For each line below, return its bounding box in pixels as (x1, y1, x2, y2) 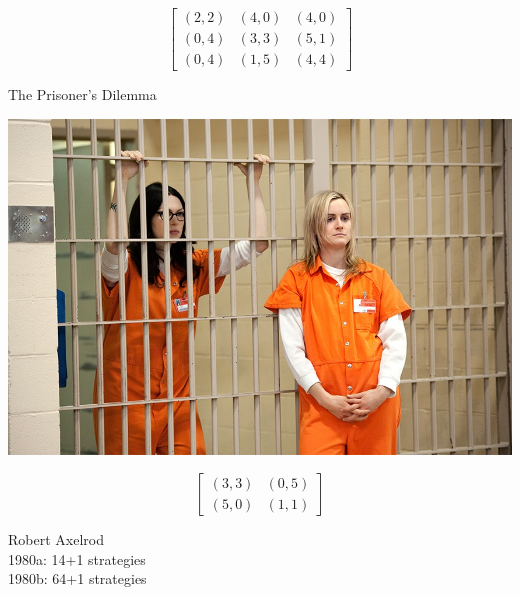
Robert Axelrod (8, 529, 104, 550)
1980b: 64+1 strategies (8, 568, 147, 589)
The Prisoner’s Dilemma (8, 84, 157, 105)
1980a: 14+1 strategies (8, 548, 146, 569)
